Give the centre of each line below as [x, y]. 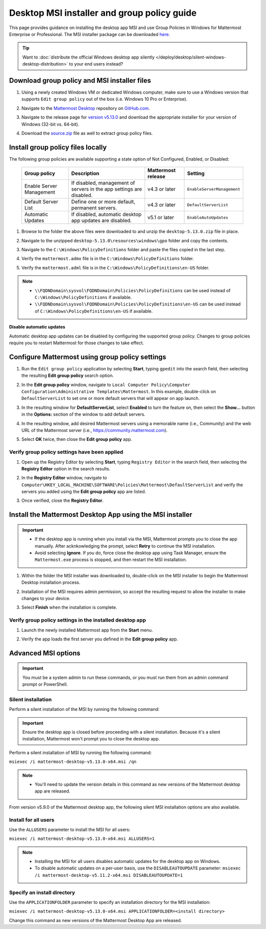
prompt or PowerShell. [45, 684]
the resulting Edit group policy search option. [68, 376]
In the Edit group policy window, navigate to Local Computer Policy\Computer [106, 385]
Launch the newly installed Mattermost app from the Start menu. [87, 630]
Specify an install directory [42, 893]
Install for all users [32, 820]
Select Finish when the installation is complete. [69, 607]
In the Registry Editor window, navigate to [64, 478]
